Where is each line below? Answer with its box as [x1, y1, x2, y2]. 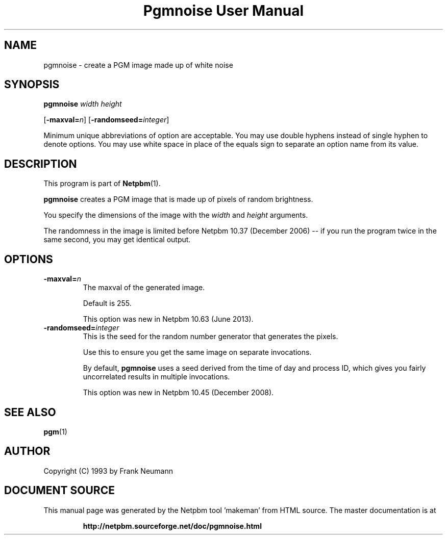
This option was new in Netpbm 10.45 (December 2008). [83, 388, 274, 397]
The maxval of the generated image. [83, 283, 205, 292]
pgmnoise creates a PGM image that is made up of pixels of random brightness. [43, 195, 313, 204]
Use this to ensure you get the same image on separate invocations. [83, 348, 312, 357]
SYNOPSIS [4, 78, 60, 91]
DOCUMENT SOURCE [4, 484, 115, 497]
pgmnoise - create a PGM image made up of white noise [43, 60, 233, 69]
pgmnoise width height [43, 99, 122, 109]
